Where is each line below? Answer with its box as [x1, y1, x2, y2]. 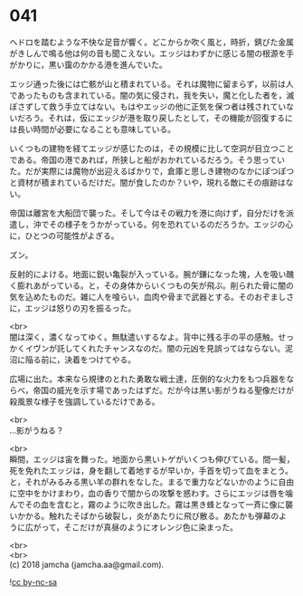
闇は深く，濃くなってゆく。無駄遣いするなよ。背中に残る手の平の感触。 [9, 332, 279, 342]
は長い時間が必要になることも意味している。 [9, 123, 176, 134]
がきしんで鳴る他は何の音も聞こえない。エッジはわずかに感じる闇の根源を [9, 47, 287, 59]
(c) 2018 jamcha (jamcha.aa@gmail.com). [9, 559, 165, 570]
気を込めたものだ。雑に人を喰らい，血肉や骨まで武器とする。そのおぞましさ [9, 291, 295, 302]
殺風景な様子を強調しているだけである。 [9, 396, 160, 407]
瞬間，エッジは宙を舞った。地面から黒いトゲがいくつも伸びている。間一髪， [9, 454, 295, 465]
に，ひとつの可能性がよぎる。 [9, 230, 119, 241]
